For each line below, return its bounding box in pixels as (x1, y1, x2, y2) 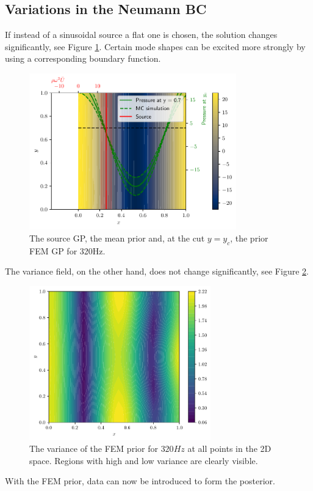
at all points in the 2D (187, 442, 272, 455)
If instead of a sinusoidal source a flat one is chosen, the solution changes (5, 28, 278, 41)
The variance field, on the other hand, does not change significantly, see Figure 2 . (5, 265, 309, 278)
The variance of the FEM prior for (29, 442, 158, 455)
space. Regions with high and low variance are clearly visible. (29, 454, 258, 467)
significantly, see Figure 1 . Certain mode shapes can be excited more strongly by (5, 40, 306, 53)
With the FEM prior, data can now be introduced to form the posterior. (5, 474, 275, 487)
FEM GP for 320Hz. (29, 244, 106, 257)
